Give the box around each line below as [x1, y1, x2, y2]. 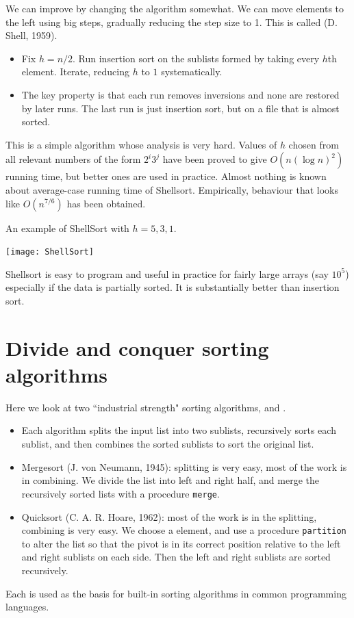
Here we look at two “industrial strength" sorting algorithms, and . [5, 400, 286, 414]
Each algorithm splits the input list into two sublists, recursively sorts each [21, 423, 336, 437]
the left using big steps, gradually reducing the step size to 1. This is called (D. [5, 14, 338, 29]
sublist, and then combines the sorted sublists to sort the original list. [21, 437, 314, 451]
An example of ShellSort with [5, 220, 129, 235]
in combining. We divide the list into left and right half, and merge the [21, 473, 319, 487]
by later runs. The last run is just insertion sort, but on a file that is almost [21, 101, 340, 115]
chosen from [288, 137, 339, 151]
